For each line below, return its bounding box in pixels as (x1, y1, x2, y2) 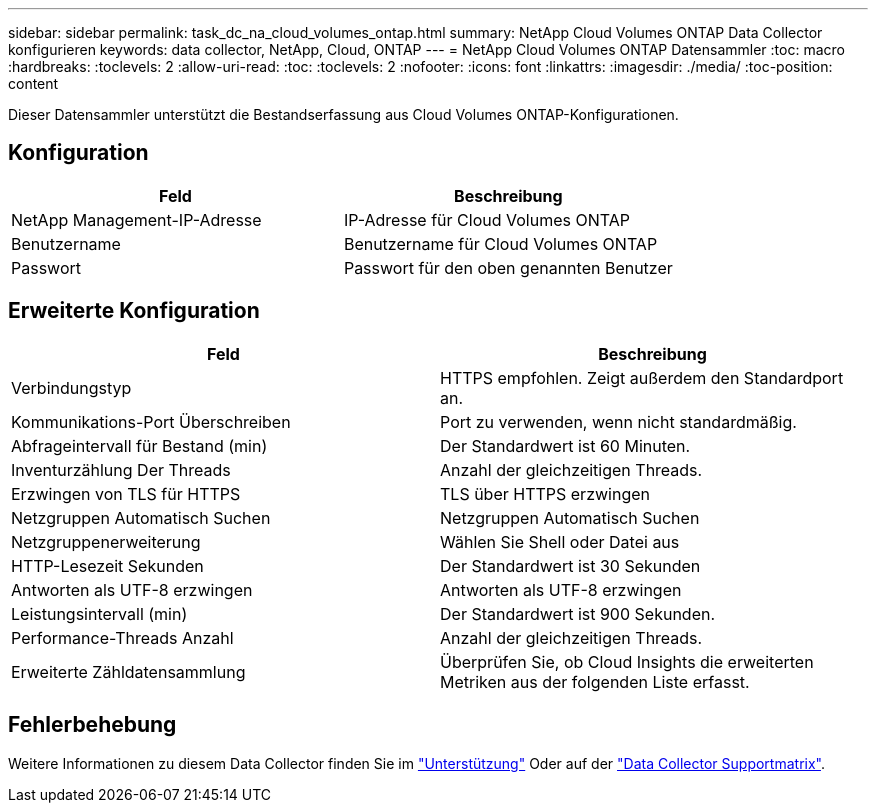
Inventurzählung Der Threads (11, 459, 231, 480)
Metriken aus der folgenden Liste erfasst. (440, 671, 750, 692)
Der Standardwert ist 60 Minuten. (440, 435, 691, 456)
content (8, 75, 59, 92)
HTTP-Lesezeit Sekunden (11, 555, 204, 576)
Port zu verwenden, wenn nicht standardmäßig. (440, 411, 797, 432)
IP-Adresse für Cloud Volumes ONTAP (343, 209, 630, 230)
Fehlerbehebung (8, 712, 177, 738)
